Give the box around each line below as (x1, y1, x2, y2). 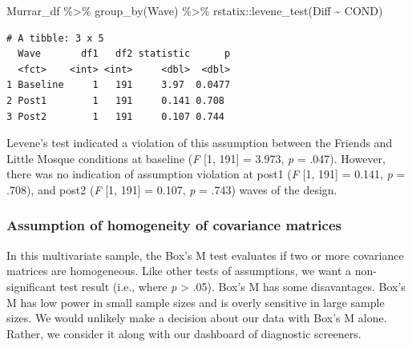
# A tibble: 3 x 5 (6, 32, 104, 44)
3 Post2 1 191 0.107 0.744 (6, 110, 225, 122)
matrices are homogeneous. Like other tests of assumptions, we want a (6, 262, 352, 279)
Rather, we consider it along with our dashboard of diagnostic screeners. (6, 325, 362, 341)
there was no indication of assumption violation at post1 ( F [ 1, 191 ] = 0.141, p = (6, 166, 406, 182)
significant (6, 277, 56, 294)
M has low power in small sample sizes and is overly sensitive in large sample (6, 293, 385, 310)
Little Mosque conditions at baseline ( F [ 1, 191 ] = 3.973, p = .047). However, (6, 150, 386, 166)
